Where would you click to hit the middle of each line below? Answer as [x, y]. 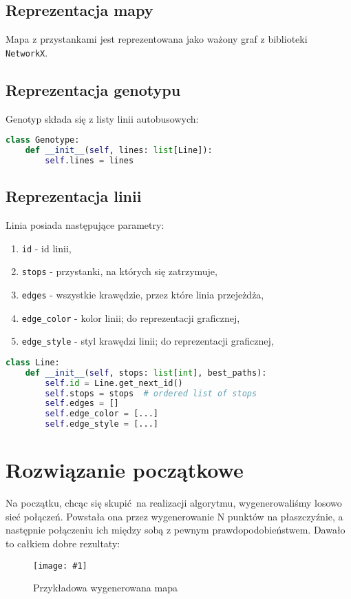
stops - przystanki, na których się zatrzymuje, [119, 271]
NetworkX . [27, 52]
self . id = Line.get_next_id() [114, 383]
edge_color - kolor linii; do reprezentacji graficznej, [131, 317]
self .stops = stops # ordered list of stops [151, 393]
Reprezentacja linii [74, 196]
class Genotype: [43, 140]
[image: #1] [60, 566]
